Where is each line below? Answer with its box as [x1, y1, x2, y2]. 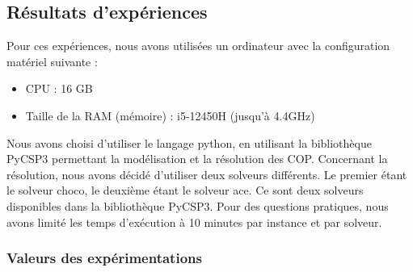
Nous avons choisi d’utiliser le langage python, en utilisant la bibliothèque [6, 134, 372, 151]
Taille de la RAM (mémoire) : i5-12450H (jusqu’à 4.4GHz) [25, 107, 315, 123]
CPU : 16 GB [25, 80, 93, 97]
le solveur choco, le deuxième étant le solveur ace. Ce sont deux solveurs [6, 182, 364, 199]
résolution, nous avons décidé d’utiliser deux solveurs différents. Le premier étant [6, 165, 407, 182]
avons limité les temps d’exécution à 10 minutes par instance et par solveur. [6, 213, 382, 230]
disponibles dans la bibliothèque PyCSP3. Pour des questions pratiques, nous [6, 197, 389, 214]
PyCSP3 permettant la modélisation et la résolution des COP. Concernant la [6, 150, 388, 167]
